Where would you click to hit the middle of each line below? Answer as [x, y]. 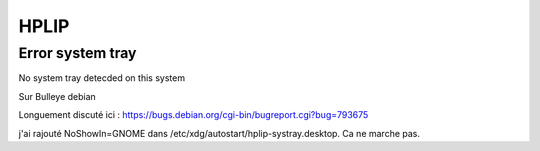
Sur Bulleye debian [57, 96]
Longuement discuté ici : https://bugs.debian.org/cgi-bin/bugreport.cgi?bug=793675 [193, 115]
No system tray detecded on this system [101, 78]
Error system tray [77, 53]
